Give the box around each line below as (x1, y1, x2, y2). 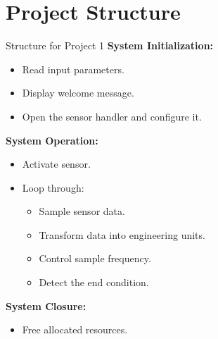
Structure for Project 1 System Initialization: (6, 38, 214, 53)
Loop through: (22, 180, 84, 195)
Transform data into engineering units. (39, 227, 205, 242)
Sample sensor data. (39, 204, 125, 218)
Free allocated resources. (22, 322, 128, 337)
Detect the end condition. (39, 275, 149, 290)
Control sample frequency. (39, 251, 151, 266)
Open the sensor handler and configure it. (22, 109, 202, 123)
